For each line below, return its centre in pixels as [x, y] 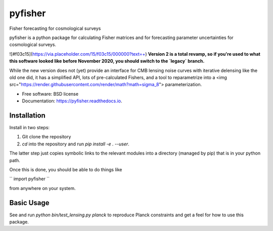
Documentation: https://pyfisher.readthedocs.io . [72, 101]
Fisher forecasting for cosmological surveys [55, 28]
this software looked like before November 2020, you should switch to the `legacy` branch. [107, 61]
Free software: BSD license [50, 94]
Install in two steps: [30, 127]
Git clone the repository [47, 137]
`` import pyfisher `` [30, 179]
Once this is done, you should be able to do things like [66, 169]
